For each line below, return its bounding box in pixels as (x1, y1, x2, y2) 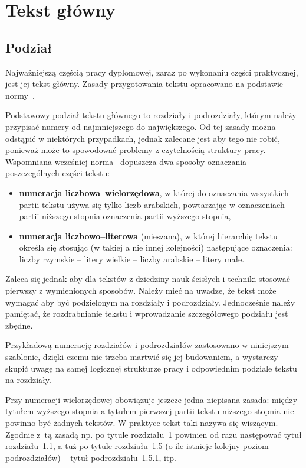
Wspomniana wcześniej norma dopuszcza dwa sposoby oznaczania (5, 155, 247, 167)
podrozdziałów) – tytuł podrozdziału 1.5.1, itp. (5, 451, 176, 463)
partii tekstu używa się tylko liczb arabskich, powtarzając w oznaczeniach (19, 198, 285, 210)
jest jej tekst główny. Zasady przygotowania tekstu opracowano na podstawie (5, 77, 284, 90)
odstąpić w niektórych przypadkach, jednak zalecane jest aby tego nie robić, (5, 132, 280, 144)
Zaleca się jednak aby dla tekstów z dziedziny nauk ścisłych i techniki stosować (5, 272, 291, 285)
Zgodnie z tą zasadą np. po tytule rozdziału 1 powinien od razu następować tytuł (5, 428, 302, 440)
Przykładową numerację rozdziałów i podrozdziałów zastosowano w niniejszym (5, 339, 289, 351)
